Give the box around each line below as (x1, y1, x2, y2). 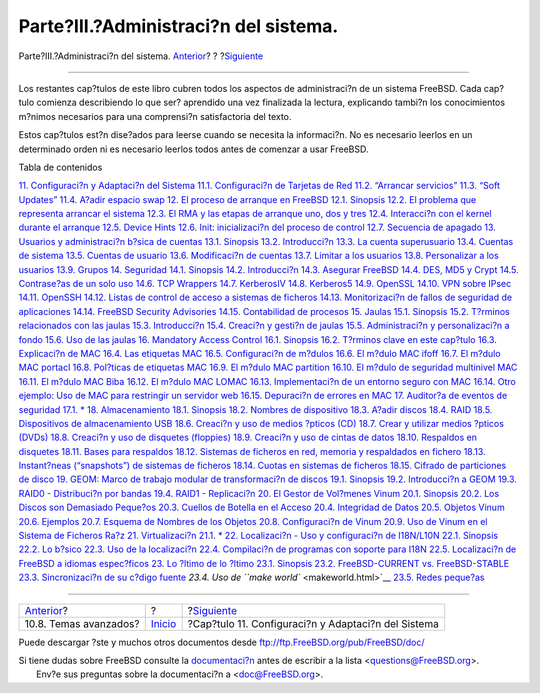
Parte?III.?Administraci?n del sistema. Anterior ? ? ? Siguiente (18, 50, 264, 62)
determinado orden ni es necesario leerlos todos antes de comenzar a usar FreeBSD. (18, 143, 369, 155)
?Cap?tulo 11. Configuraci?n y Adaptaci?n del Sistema (187, 616, 439, 630)
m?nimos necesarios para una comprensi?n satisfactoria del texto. (18, 110, 292, 122)
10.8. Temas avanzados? (24, 616, 140, 630)
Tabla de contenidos (18, 161, 103, 173)
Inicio (150, 616, 177, 630)
